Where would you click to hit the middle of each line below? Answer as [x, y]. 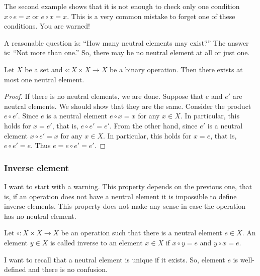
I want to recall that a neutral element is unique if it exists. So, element [115, 259]
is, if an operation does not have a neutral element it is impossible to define [120, 196]
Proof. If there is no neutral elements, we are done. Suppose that [104, 96]
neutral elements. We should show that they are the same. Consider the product [128, 106]
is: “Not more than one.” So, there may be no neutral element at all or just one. [127, 52]
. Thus [41, 145]
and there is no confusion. [68, 269]
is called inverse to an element [96, 242]
